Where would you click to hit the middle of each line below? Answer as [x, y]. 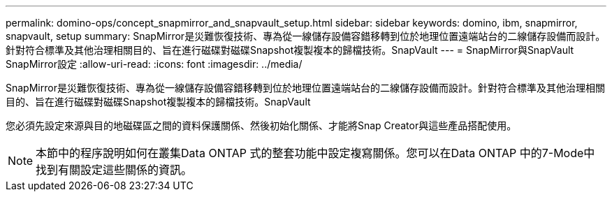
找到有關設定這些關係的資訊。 [114, 170]
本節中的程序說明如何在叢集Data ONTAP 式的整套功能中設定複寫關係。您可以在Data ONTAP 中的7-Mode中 [315, 153]
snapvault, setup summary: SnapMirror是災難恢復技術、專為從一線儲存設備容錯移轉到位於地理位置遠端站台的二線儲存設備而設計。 [306, 36]
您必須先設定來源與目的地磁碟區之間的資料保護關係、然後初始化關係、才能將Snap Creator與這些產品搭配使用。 [261, 125]
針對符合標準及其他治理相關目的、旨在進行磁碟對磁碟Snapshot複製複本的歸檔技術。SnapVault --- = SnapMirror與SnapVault [290, 50]
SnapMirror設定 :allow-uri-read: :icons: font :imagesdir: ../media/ [154, 64]
